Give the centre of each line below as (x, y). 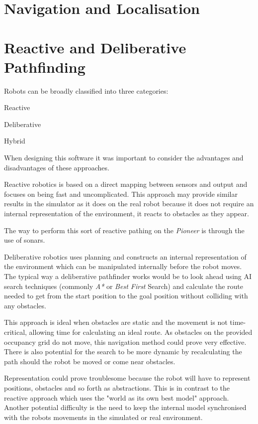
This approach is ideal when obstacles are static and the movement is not (116, 322)
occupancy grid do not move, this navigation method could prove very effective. (125, 342)
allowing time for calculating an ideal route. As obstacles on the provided (141, 332)
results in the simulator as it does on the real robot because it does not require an (129, 204)
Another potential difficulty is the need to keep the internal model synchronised (125, 407)
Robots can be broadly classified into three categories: (86, 90)
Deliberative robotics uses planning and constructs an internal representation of (125, 256)
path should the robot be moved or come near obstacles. (90, 361)
